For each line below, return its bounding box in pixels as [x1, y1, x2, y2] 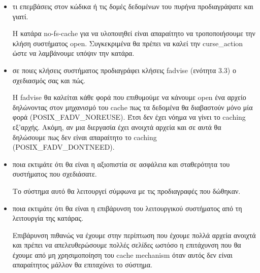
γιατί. [12, 11, 28, 21]
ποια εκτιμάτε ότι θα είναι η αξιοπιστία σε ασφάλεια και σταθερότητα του [12, 158, 230, 169]
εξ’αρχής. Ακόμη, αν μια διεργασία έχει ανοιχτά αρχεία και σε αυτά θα [12, 121, 221, 132]
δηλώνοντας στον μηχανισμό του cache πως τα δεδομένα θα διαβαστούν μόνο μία [12, 101, 253, 112]
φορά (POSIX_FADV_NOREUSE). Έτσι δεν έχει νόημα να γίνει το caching [12, 112, 246, 122]
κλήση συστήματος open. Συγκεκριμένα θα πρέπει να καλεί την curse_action [12, 38, 243, 48]
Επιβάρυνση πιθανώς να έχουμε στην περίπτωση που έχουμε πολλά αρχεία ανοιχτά [12, 229, 256, 240]
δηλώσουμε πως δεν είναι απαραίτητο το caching [12, 131, 157, 142]
